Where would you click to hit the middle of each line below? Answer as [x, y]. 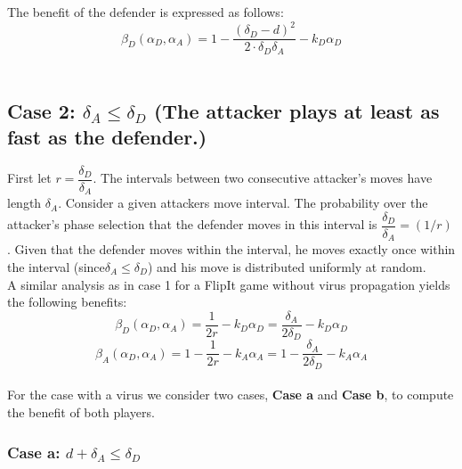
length [24, 203]
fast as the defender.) [107, 136]
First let [29, 178]
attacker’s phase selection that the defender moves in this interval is [192, 224]
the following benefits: [67, 302]
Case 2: [41, 110]
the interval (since [56, 267]
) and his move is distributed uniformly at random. [287, 267]
